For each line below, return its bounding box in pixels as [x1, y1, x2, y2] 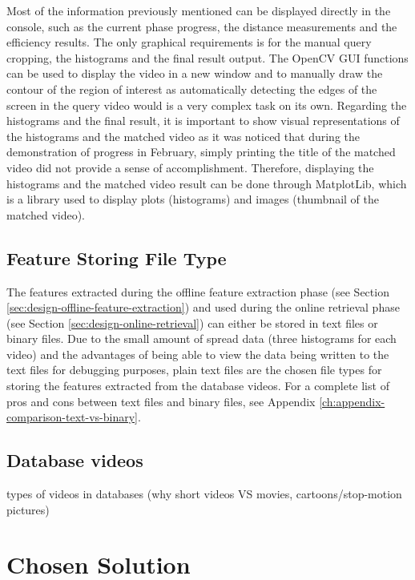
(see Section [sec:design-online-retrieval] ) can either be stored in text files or [6, 314, 378, 331]
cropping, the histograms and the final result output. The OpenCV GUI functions [6, 49, 409, 66]
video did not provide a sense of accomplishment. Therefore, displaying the [6, 159, 374, 175]
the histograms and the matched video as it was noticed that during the [6, 127, 360, 144]
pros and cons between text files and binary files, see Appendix [6, 393, 316, 409]
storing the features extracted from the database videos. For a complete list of [6, 377, 389, 394]
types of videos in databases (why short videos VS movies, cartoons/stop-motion [6, 485, 402, 502]
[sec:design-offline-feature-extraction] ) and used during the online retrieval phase [6, 299, 400, 316]
